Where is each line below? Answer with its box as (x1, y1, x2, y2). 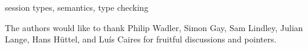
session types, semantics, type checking (5, 1, 149, 13)
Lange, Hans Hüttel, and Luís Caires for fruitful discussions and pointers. (5, 33, 277, 45)
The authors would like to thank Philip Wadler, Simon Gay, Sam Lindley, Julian (5, 21, 303, 33)
